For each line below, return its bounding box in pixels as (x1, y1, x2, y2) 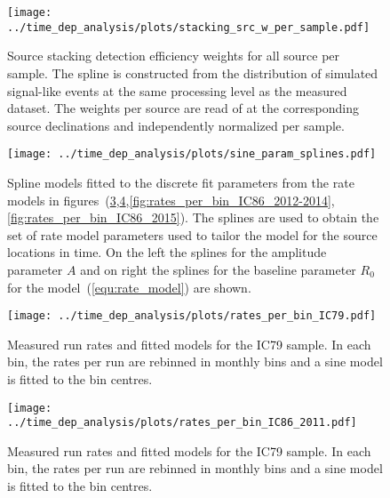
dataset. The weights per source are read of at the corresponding (7, 99, 360, 117)
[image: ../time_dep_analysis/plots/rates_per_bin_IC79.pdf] (7, 309, 377, 323)
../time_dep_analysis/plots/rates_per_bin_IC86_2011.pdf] (7, 416, 357, 430)
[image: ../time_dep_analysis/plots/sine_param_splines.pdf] (7, 148, 377, 161)
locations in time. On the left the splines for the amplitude (7, 243, 327, 261)
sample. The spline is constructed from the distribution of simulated (7, 63, 378, 82)
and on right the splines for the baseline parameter (80, 260, 356, 278)
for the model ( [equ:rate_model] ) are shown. (7, 277, 251, 296)
